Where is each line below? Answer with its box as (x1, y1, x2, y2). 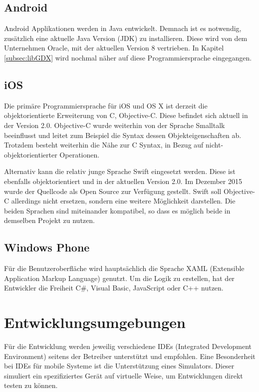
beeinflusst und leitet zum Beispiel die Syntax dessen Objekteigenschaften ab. (4, 129, 242, 140)
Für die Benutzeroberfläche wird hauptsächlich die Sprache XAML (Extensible (4, 263, 245, 273)
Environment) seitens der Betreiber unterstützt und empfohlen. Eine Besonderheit (4, 350, 256, 361)
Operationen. (59, 149, 100, 159)
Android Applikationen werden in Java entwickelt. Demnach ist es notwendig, (4, 23, 242, 33)
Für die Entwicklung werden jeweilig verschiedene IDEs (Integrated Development (4, 341, 252, 351)
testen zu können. (4, 380, 58, 390)
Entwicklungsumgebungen (4, 312, 186, 332)
